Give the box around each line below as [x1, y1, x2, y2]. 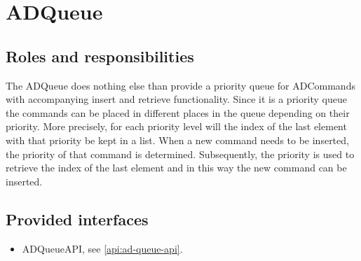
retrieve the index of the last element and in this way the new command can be [6, 160, 347, 175]
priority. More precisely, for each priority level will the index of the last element [6, 119, 347, 134]
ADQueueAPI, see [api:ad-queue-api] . [22, 241, 183, 255]
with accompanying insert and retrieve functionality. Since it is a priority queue [6, 92, 347, 106]
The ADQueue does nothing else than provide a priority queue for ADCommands [6, 78, 355, 92]
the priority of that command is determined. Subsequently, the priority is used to [6, 146, 355, 161]
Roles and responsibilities [6, 45, 194, 66]
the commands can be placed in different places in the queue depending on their [6, 105, 350, 120]
